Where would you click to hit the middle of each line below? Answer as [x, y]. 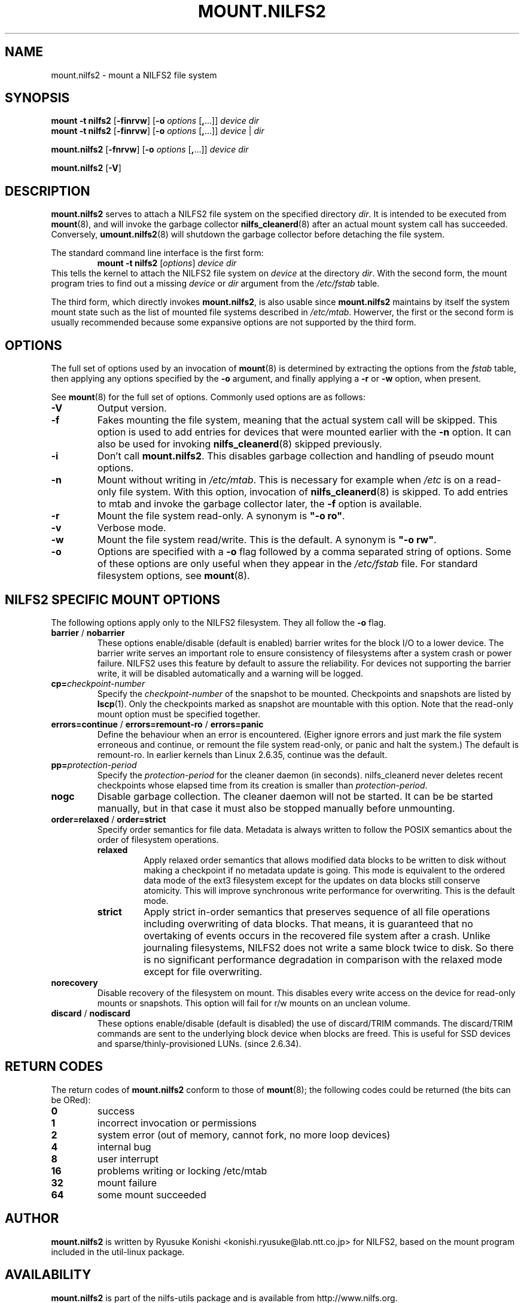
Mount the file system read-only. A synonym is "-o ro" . [221, 516]
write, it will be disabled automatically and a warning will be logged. [230, 673]
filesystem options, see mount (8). [173, 576]
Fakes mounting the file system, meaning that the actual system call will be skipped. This [297, 420]
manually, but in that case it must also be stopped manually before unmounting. [276, 808]
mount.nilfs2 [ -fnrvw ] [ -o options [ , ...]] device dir [150, 150]
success [116, 1111]
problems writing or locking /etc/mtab [182, 1170]
